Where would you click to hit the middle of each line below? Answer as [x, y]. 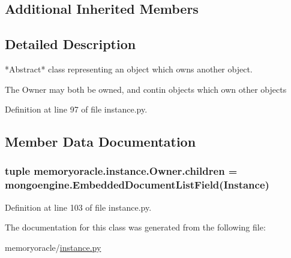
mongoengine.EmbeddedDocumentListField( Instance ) [137, 185]
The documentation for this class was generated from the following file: [135, 227]
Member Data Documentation [100, 142]
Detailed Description [70, 44]
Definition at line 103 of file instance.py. [78, 207]
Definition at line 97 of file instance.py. [76, 109]
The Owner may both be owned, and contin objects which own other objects [146, 89]
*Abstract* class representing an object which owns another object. [129, 69]
